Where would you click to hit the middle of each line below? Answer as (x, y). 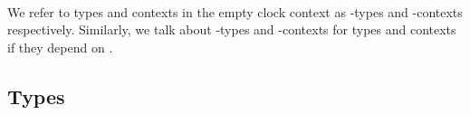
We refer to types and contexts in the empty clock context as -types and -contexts (235, 11)
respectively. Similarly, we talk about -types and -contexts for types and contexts (232, 29)
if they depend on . (60, 47)
